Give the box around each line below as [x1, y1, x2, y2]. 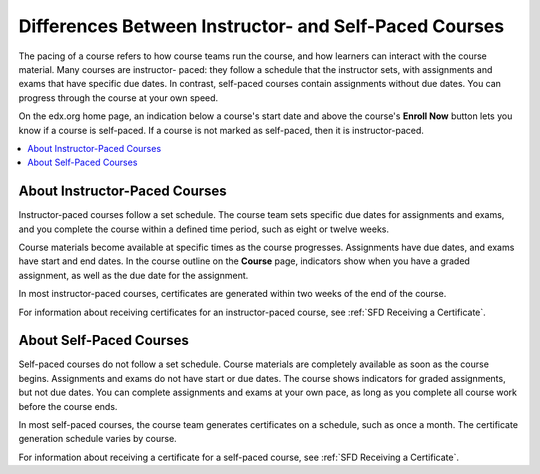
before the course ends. [18, 400, 118, 412]
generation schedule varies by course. [18, 433, 177, 445]
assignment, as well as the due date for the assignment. [18, 269, 249, 281]
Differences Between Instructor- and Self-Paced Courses [18, 15, 505, 37]
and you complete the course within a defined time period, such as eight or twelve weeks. [18, 223, 390, 235]
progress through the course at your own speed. [18, 91, 219, 104]
